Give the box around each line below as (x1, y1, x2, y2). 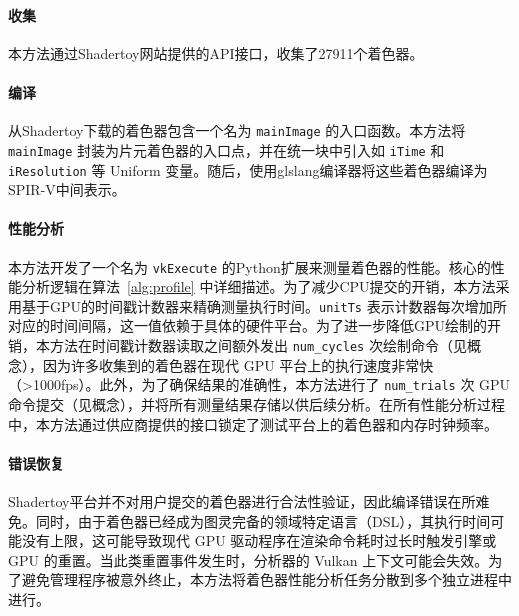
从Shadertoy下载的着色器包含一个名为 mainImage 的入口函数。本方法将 (8, 120, 466, 141)
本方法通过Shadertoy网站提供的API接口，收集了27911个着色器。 (8, 42, 424, 63)
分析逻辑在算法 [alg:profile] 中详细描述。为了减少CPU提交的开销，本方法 (21, 276, 496, 297)
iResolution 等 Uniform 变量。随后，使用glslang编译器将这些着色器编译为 (8, 159, 488, 180)
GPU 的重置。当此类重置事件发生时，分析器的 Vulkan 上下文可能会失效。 (8, 549, 489, 570)
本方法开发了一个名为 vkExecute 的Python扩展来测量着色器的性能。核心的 (8, 256, 491, 277)
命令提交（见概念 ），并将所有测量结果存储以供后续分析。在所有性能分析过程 (8, 393, 505, 414)
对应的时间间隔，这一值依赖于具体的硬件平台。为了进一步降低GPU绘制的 (8, 315, 488, 336)
